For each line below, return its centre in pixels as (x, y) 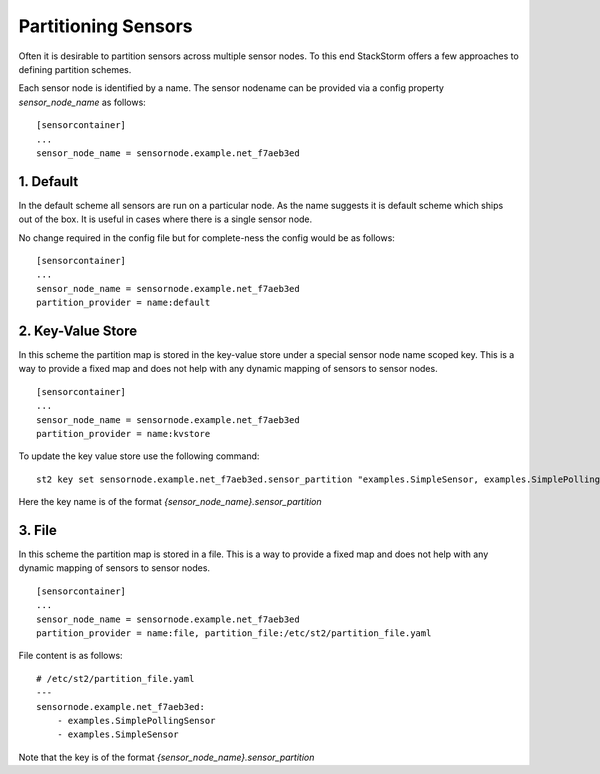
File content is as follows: (71, 656)
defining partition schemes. (75, 69)
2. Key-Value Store (78, 330)
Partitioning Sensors (106, 26)
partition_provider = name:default (123, 303)
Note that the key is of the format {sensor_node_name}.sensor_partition (166, 757)
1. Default (48, 181)
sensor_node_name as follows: (82, 102)
